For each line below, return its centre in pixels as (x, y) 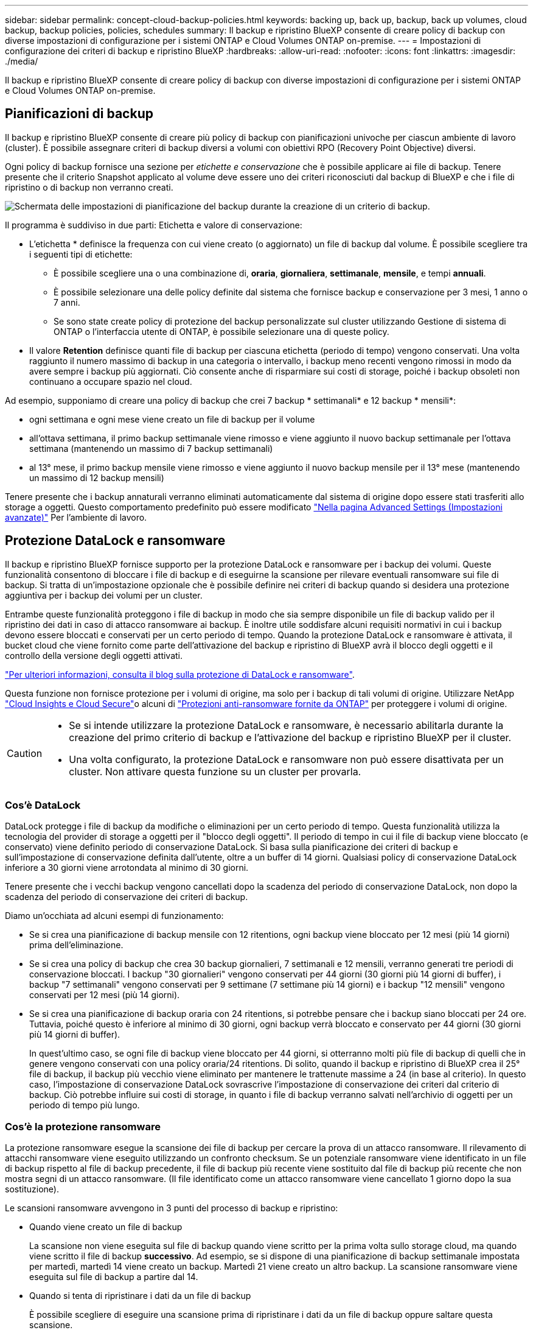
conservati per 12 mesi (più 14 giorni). (105, 995)
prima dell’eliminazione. (76, 945)
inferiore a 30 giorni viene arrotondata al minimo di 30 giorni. (127, 868)
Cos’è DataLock (43, 805)
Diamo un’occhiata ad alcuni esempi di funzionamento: (114, 916)
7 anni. (67, 302)
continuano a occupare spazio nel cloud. (111, 381)
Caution (25, 753)
